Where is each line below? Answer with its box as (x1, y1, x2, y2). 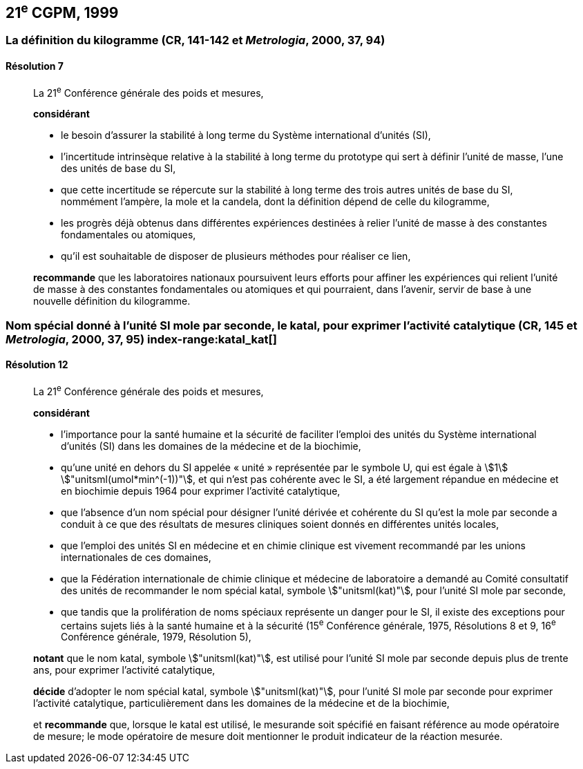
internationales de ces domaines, (61, 551, 211, 563)
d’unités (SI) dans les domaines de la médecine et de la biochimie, (61, 439, 361, 452)
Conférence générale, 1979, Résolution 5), (61, 631, 251, 643)
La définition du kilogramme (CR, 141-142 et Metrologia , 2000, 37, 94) (6, 33, 385, 48)
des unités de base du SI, (61, 162, 176, 175)
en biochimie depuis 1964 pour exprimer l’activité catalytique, (61, 484, 341, 497)
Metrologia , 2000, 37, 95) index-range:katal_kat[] (6, 332, 277, 346)
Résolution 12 (6, 359, 68, 371)
